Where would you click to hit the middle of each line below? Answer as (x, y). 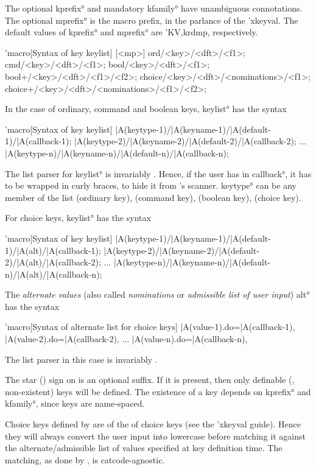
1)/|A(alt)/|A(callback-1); (53, 250)
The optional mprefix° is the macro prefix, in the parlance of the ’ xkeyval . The (152, 20)
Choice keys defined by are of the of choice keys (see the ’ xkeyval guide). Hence (153, 424)
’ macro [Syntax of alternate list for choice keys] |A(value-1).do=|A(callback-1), (150, 327)
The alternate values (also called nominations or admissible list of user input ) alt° (157, 294)
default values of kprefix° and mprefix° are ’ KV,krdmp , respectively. (132, 32)
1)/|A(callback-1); (38, 141)
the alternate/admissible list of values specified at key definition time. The (144, 448)
